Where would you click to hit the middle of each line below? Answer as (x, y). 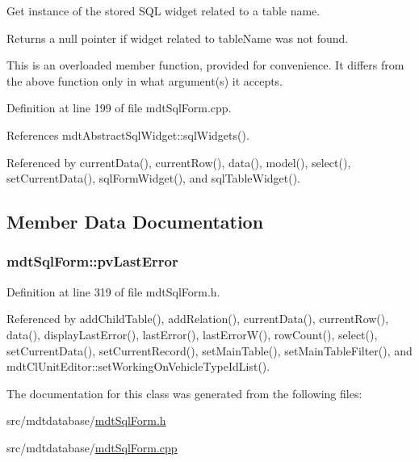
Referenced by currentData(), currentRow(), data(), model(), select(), (179, 162)
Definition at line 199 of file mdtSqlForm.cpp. (119, 108)
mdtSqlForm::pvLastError (92, 261)
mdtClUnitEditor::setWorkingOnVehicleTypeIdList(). (138, 366)
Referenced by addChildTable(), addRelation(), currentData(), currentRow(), (198, 319)
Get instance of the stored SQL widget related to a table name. (163, 10)
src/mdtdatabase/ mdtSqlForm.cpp (92, 447)
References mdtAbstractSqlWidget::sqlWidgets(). (128, 134)
